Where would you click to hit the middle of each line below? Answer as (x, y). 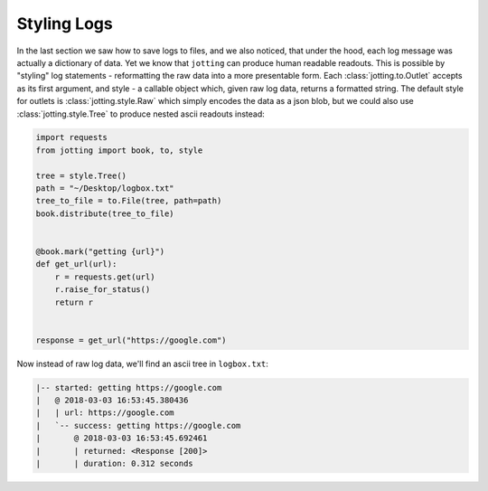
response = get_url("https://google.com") (131, 340)
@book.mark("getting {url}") (100, 252)
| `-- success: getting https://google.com (138, 425)
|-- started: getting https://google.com (129, 387)
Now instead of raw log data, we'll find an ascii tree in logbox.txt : (142, 364)
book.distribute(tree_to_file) (105, 213)
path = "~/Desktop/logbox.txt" (105, 189)
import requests (72, 137)
